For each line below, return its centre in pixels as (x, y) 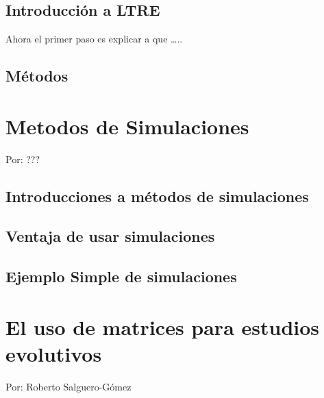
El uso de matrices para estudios (163, 326)
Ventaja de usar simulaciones (110, 236)
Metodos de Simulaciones (127, 126)
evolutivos (54, 354)
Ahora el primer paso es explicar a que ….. (94, 39)
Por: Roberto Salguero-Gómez (68, 386)
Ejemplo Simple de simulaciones (121, 276)
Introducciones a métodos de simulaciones (157, 196)
